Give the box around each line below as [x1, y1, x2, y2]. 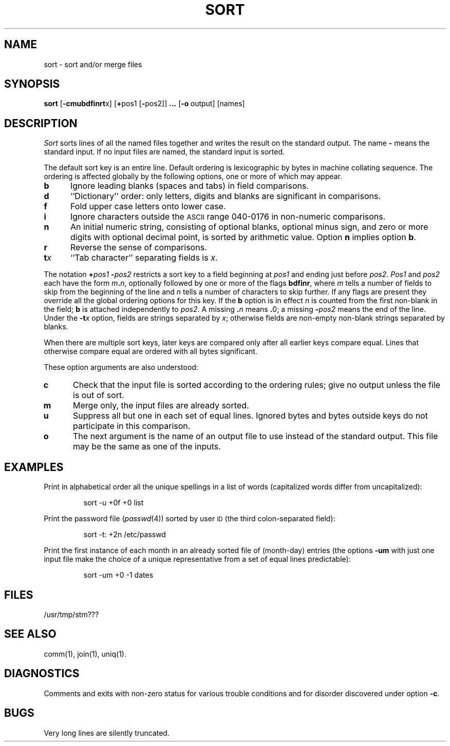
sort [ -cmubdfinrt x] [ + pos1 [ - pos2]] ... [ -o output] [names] [44, 99, 245, 108]
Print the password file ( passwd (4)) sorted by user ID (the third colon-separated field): [44, 514, 335, 523]
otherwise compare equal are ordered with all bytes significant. [44, 347, 257, 356]
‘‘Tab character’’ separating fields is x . [70, 252, 218, 263]
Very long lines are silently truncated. [44, 728, 170, 737]
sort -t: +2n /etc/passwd [83, 530, 166, 539]
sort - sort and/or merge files [44, 60, 142, 69]
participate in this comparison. [73, 421, 191, 431]
